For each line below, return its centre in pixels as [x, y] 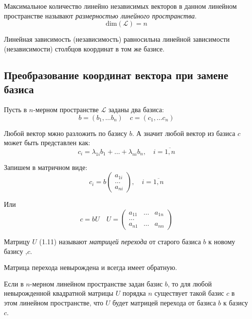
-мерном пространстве [66, 109]
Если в [14, 283]
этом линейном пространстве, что [54, 302]
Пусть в [16, 109]
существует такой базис [189, 293]
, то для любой [190, 283]
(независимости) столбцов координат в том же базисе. [84, 48]
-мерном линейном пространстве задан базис [96, 283]
